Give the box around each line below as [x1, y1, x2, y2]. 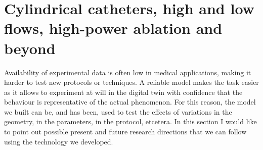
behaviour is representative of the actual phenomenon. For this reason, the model [4, 96, 256, 107]
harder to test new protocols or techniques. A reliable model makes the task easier [4, 77, 259, 87]
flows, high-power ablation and [4, 18, 223, 38]
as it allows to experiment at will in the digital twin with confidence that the [4, 86, 243, 97]
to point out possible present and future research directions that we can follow [4, 126, 247, 137]
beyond [4, 37, 56, 58]
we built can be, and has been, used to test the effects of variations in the [4, 106, 232, 117]
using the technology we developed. [4, 136, 113, 146]
